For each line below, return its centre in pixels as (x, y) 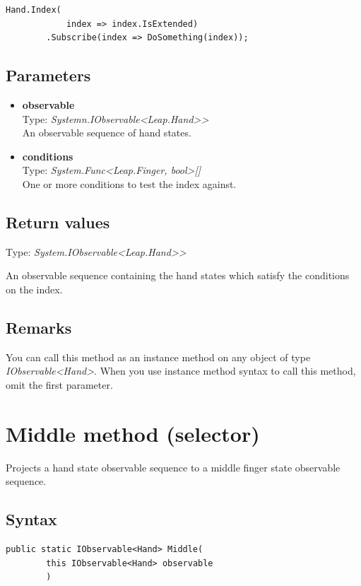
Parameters (48, 75)
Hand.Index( (34, 10)
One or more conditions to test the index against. (129, 183)
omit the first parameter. (59, 384)
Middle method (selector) (133, 433)
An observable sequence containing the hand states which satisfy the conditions (178, 275)
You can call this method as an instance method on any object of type (158, 357)
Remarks (39, 327)
